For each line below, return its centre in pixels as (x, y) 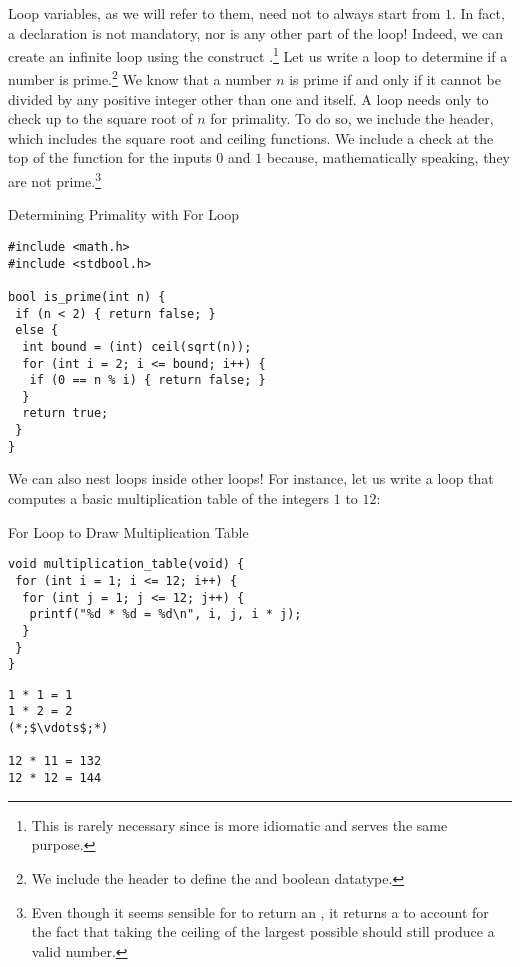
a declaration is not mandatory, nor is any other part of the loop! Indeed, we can (256, 32)
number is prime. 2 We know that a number (140, 78)
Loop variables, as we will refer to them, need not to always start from (224, 13)
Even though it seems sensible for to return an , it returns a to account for (260, 911)
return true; (65, 413)
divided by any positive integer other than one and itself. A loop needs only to (248, 98)
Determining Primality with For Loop (124, 214)
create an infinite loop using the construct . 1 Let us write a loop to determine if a (258, 54)
